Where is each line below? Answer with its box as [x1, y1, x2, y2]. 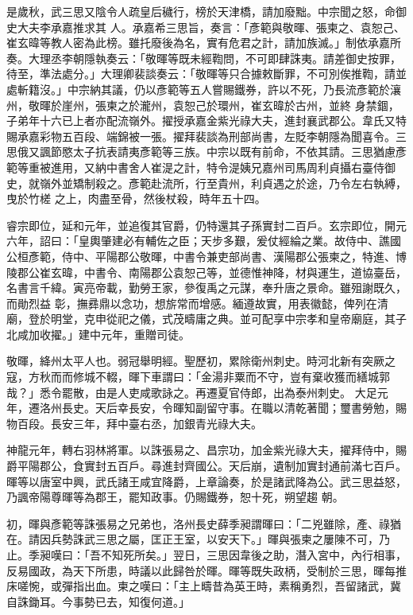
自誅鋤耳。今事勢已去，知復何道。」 [6, 593, 190, 609]
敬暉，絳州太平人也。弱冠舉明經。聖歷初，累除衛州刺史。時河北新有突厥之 [6, 352, 396, 369]
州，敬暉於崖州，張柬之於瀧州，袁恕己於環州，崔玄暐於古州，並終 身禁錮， [6, 96, 399, 113]
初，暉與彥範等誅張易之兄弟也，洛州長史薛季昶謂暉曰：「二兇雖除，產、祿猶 [6, 515, 401, 531]
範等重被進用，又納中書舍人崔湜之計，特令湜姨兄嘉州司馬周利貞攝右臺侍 [6, 158, 384, 175]
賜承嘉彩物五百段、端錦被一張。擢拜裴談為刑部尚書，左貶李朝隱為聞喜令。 [6, 127, 396, 144]
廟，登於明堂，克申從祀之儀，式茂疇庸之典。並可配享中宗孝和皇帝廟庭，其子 [6, 310, 407, 327]
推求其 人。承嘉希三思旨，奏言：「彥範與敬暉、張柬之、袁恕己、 [72, 18, 405, 35]
